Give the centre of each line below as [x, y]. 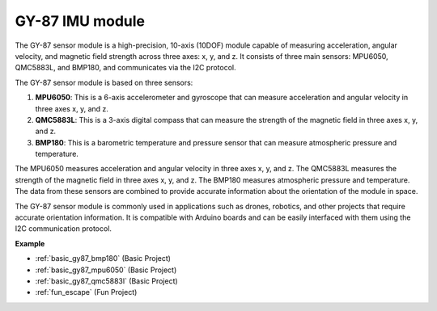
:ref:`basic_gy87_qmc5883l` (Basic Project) [106, 281]
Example [30, 243]
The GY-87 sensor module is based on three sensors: [104, 82]
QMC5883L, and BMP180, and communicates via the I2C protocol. [125, 68]
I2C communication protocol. [64, 229]
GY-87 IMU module [80, 21]
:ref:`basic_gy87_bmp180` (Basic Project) [103, 258]
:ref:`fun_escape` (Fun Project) [86, 292]
